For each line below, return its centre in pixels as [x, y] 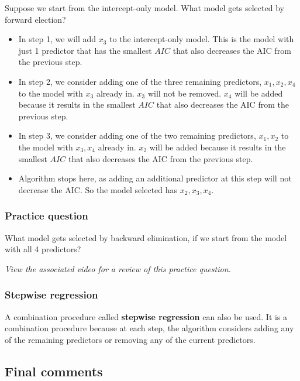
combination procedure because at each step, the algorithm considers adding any [149, 328]
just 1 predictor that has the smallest [85, 50]
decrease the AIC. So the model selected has [98, 189]
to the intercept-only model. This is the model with [202, 39]
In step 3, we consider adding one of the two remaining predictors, [137, 135]
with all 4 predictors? [43, 249]
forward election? [35, 19]
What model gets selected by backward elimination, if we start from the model [146, 237]
